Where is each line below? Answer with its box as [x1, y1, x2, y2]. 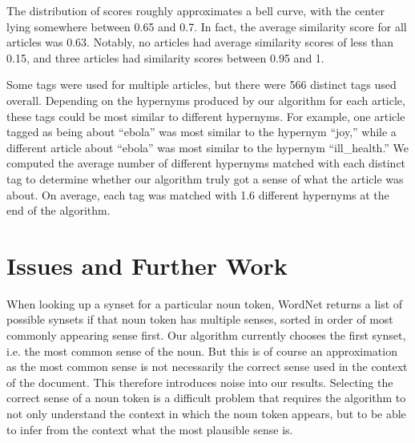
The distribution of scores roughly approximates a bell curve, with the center [6, 2, 385, 18]
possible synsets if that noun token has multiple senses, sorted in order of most [6, 311, 393, 328]
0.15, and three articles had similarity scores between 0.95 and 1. [6, 49, 324, 66]
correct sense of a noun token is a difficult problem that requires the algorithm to [6, 389, 406, 406]
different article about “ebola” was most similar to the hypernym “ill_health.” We [6, 139, 409, 155]
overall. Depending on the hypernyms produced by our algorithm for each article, [6, 91, 405, 108]
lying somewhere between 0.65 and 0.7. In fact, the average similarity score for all [6, 18, 407, 34]
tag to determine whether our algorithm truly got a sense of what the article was [6, 170, 404, 187]
